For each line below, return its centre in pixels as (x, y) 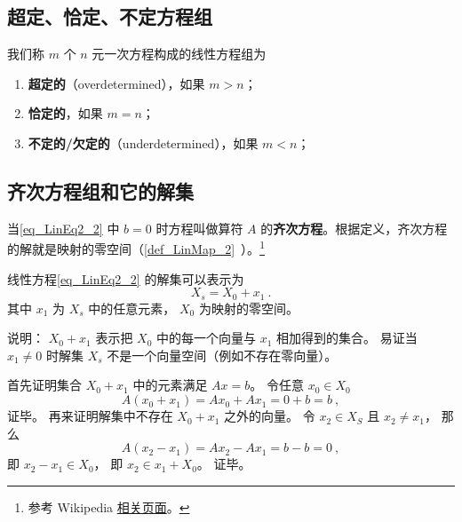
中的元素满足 (170, 385)
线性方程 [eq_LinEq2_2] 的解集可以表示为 (126, 278)
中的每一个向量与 (207, 338)
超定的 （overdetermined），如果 (116, 83)
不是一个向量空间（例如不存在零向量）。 (222, 355)
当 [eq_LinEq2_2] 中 (64, 228)
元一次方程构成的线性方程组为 (179, 54)
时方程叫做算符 (199, 228)
